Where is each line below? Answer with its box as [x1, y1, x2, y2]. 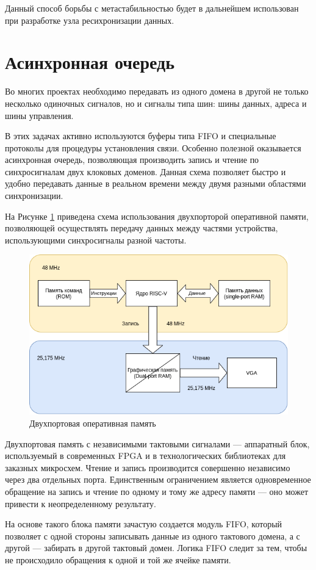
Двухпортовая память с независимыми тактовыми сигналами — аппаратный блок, [5, 437, 310, 450]
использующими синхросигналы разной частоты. [5, 233, 187, 246]
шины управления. [5, 109, 74, 121]
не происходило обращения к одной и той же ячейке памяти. [5, 553, 231, 566]
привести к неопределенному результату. [5, 497, 156, 510]
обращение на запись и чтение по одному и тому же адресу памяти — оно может [5, 485, 309, 497]
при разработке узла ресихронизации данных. [5, 13, 174, 26]
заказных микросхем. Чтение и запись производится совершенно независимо [5, 461, 290, 474]
